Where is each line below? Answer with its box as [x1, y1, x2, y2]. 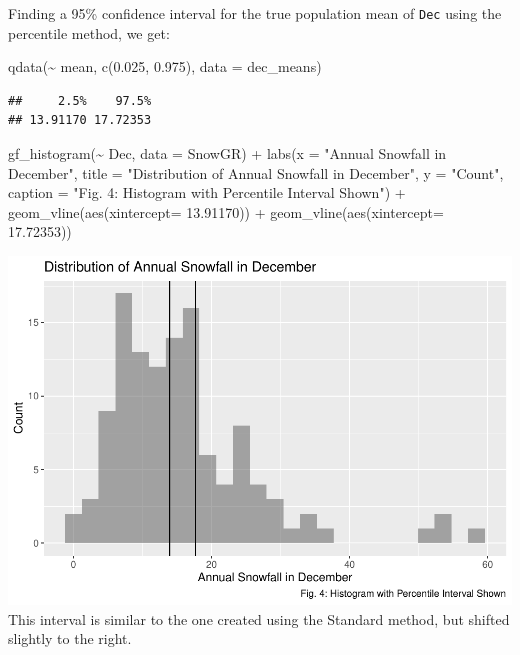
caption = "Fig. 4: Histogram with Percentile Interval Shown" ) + [8, 182, 406, 203]
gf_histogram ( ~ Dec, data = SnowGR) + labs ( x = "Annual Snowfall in [8, 143, 447, 164]
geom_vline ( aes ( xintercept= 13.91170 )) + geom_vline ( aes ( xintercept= [8, 201, 444, 222]
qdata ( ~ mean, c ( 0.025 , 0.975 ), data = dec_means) [8, 56, 322, 77]
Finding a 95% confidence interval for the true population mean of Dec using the [8, 3, 502, 23]
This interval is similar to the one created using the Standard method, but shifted [8, 608, 510, 629]
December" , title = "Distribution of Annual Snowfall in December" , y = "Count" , [8, 162, 504, 183]
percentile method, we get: [8, 22, 170, 43]
